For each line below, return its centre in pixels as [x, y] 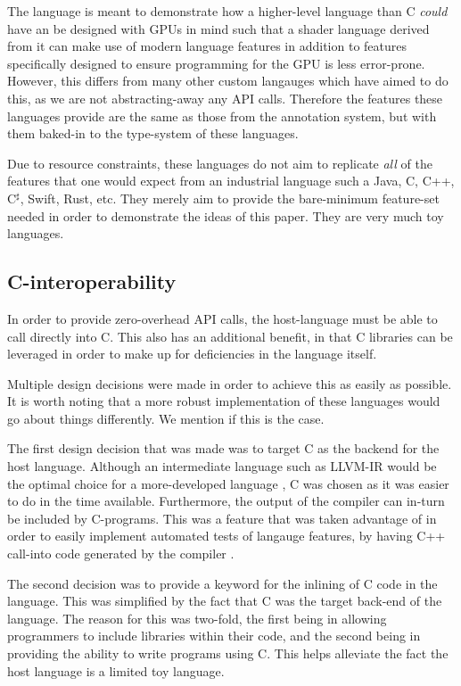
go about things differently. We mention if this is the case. [166, 418]
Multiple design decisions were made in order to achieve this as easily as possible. [230, 383]
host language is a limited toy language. [116, 670]
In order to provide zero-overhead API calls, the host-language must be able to [222, 318]
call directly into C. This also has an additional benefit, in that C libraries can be [230, 336]
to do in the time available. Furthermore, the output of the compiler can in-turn [226, 501]
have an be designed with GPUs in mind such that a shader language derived [218, 28]
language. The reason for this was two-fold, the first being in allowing [197, 618]
